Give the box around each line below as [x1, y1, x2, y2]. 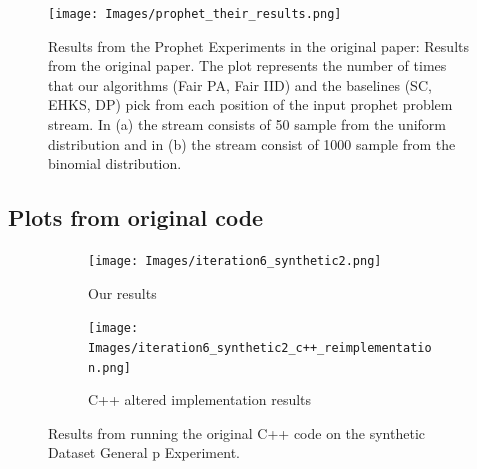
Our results [88, 282, 157, 303]
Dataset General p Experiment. [48, 442, 240, 463]
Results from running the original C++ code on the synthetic [48, 422, 426, 443]
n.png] [88, 360, 131, 375]
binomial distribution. [48, 153, 182, 174]
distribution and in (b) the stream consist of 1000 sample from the [48, 133, 456, 154]
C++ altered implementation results [88, 389, 312, 410]
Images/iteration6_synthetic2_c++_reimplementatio [88, 340, 432, 355]
